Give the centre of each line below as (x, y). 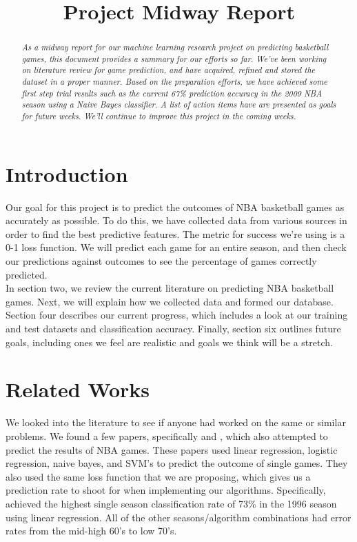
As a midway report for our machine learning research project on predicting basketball (175, 47)
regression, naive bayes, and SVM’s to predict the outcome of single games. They (177, 463)
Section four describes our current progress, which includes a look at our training (177, 315)
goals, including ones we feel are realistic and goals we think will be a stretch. (169, 342)
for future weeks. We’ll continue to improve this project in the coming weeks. (159, 116)
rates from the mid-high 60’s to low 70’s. (91, 531)
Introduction (67, 173)
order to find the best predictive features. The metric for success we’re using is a (175, 233)
